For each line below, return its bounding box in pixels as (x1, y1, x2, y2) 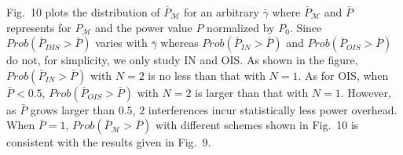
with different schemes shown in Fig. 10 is (156, 117, 359, 133)
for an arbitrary (184, 4, 259, 20)
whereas (160, 34, 199, 51)
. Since (289, 19, 322, 35)
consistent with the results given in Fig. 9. (6, 134, 211, 150)
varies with (95, 34, 148, 51)
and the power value (95, 19, 192, 35)
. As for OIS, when (298, 67, 389, 83)
